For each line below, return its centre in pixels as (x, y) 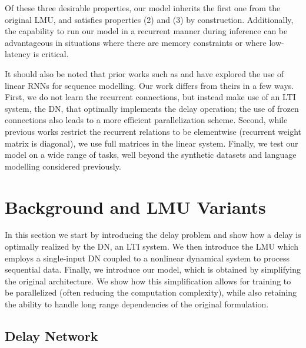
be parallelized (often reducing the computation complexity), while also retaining (151, 292)
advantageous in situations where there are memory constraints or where (136, 42)
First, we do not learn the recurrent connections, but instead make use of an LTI (150, 97)
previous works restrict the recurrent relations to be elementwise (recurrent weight (153, 131)
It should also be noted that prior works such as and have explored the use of (144, 73)
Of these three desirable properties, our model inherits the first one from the (143, 8)
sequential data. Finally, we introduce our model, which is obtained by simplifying (153, 269)
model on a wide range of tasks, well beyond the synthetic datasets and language (151, 155)
